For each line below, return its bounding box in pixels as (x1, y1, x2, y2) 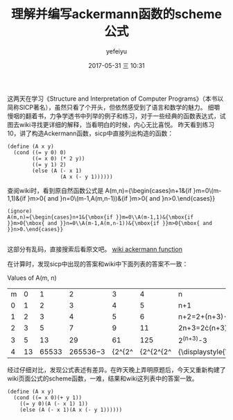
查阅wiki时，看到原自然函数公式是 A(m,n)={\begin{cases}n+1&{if (7, 186, 192, 194)
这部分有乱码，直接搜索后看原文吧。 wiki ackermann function (7, 244, 182, 253)
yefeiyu (105, 47, 128, 56)
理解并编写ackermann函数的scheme (11, 6, 222, 22)
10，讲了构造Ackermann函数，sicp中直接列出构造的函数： (7, 129, 174, 137)
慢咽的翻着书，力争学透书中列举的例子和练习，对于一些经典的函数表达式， (7, 112, 220, 120)
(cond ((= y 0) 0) (13, 149, 67, 156)
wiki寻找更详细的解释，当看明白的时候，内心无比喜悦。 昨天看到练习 (19, 120, 215, 128)
